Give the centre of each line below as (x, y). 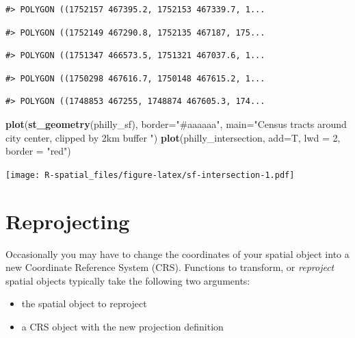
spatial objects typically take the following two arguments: (128, 280)
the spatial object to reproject (84, 303)
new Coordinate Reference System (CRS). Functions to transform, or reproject (170, 267)
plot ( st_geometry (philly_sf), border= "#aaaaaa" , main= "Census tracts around (176, 123)
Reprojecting (68, 221)
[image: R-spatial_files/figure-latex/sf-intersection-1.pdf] (150, 175)
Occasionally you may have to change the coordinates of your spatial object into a (177, 253)
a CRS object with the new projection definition (122, 326)
